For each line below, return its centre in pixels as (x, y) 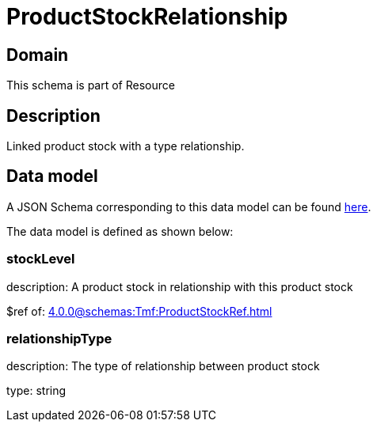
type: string (36, 391)
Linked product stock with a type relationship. (126, 146)
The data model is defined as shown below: (120, 231)
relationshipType (59, 338)
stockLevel (41, 259)
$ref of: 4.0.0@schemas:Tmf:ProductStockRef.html (139, 311)
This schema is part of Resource (91, 85)
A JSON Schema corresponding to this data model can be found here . (189, 206)
